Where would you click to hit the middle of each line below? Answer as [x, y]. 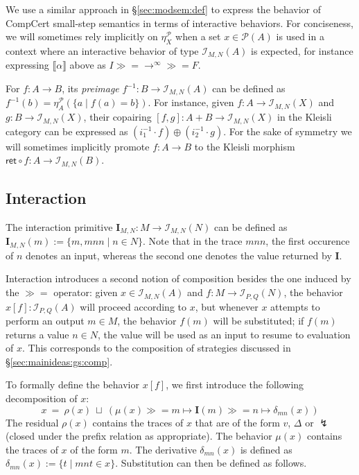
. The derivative [163, 449]
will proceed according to [133, 306]
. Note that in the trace [193, 241]
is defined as [266, 449]
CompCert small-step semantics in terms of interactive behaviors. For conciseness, [179, 23]
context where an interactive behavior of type [102, 50]
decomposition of [42, 398]
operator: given [86, 292]
